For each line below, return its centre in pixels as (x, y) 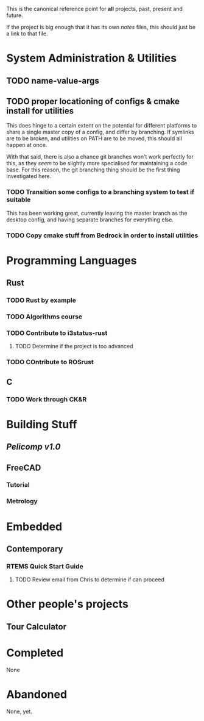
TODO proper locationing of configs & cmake (93, 101)
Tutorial (18, 485)
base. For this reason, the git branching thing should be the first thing (93, 170)
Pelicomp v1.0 (33, 447)
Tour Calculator (37, 627)
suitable (19, 199)
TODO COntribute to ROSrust (50, 362)
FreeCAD (24, 468)
